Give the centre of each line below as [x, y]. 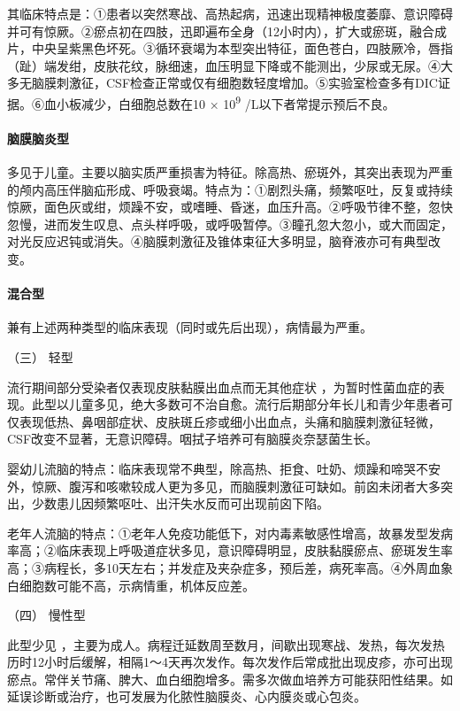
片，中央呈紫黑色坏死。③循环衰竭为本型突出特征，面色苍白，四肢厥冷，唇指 [230, 48]
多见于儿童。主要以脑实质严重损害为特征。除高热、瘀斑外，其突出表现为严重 [230, 172]
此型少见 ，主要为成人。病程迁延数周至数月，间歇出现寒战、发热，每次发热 [226, 644]
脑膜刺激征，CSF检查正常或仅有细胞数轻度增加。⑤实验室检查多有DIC [234, 83]
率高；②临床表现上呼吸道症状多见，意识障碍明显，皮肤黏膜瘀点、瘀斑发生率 [230, 550]
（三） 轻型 [40, 356]
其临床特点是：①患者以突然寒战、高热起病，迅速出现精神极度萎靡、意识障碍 [230, 13]
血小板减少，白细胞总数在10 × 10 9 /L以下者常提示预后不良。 [219, 102]
